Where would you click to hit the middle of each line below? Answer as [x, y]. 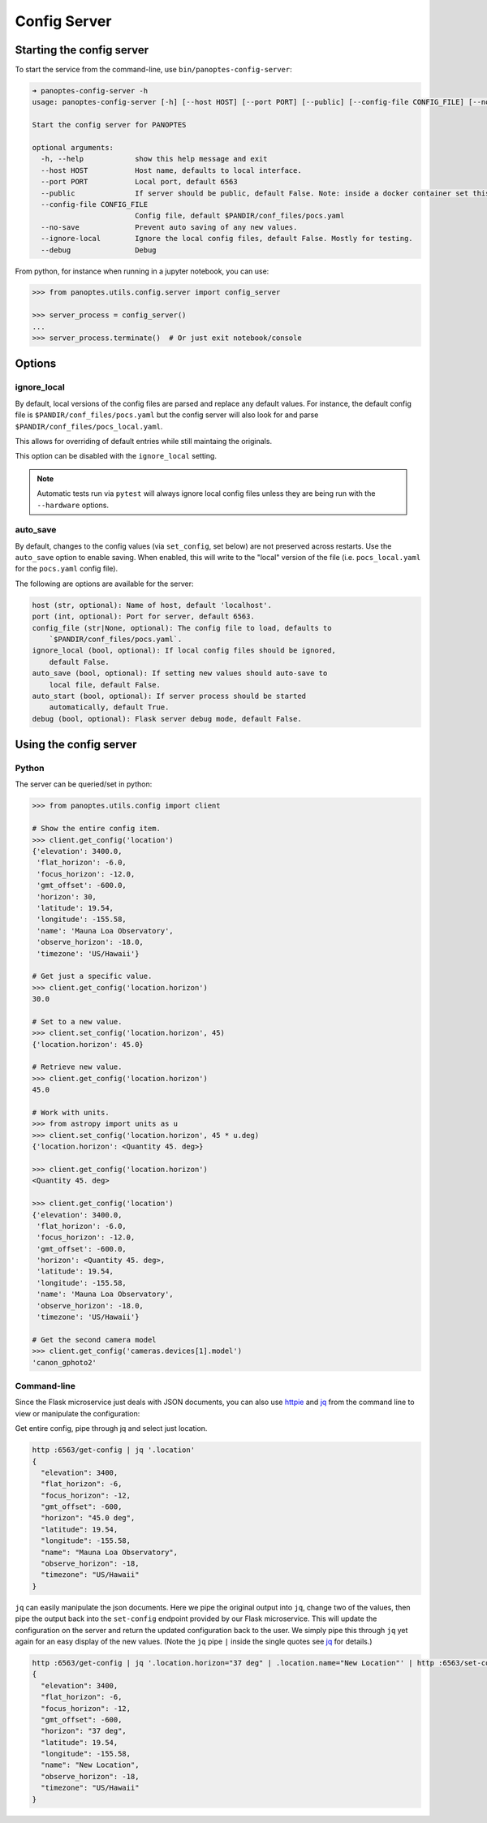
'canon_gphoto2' [65, 1362]
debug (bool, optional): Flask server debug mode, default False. [167, 719]
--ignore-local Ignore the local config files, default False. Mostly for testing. [227, 239]
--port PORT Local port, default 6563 [140, 182]
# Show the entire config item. [97, 829]
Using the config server [76, 745]
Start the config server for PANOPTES [109, 125]
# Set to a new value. [77, 1021]
